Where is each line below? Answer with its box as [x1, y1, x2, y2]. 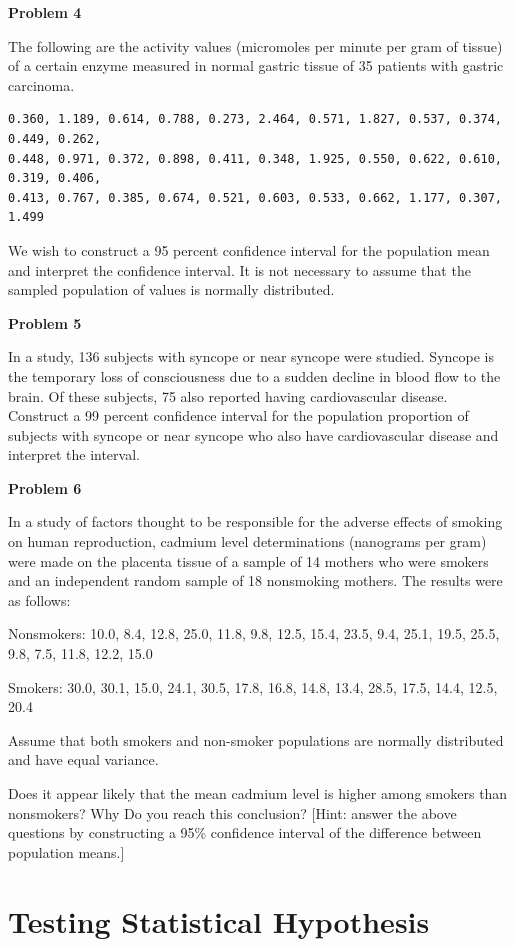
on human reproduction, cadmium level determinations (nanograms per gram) [8, 531, 487, 552]
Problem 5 [8, 312, 82, 333]
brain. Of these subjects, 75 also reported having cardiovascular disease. [8, 385, 448, 406]
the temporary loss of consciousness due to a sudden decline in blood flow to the [8, 365, 501, 386]
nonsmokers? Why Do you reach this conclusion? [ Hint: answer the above [8, 802, 457, 823]
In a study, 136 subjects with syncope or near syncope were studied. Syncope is [8, 346, 494, 367]
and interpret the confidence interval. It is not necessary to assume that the [8, 259, 471, 280]
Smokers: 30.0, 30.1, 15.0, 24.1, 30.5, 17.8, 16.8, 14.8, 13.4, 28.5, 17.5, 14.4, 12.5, [8, 676, 498, 697]
